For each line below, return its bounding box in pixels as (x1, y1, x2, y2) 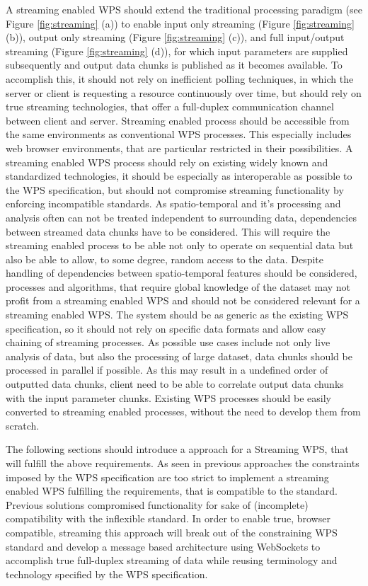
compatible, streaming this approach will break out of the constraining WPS (6, 524, 338, 539)
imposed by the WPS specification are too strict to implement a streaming (6, 469, 329, 484)
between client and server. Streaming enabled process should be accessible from (6, 113, 350, 127)
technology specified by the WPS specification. (6, 566, 208, 581)
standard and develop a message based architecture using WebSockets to (6, 539, 321, 553)
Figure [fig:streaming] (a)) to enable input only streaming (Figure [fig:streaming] (6, 16, 355, 30)
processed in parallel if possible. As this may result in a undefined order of (6, 362, 328, 377)
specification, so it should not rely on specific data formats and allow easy (6, 321, 326, 335)
